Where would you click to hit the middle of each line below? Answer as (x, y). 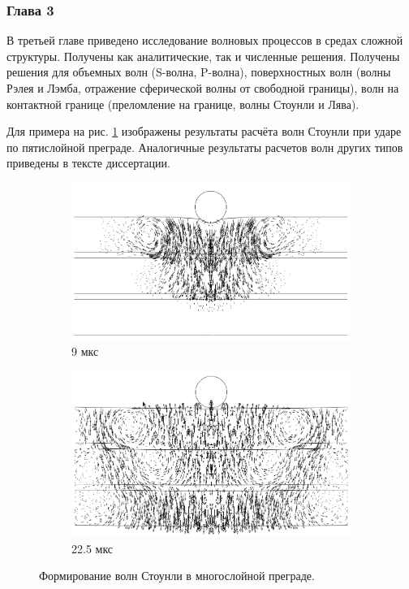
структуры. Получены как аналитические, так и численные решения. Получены (203, 56)
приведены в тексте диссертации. (88, 163)
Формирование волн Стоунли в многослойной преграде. (177, 576)
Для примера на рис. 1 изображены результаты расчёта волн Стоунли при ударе (204, 131)
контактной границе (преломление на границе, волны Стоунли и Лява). (183, 104)
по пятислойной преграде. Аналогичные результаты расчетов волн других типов (205, 147)
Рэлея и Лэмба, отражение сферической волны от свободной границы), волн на (203, 88)
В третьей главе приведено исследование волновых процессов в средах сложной (205, 40)
